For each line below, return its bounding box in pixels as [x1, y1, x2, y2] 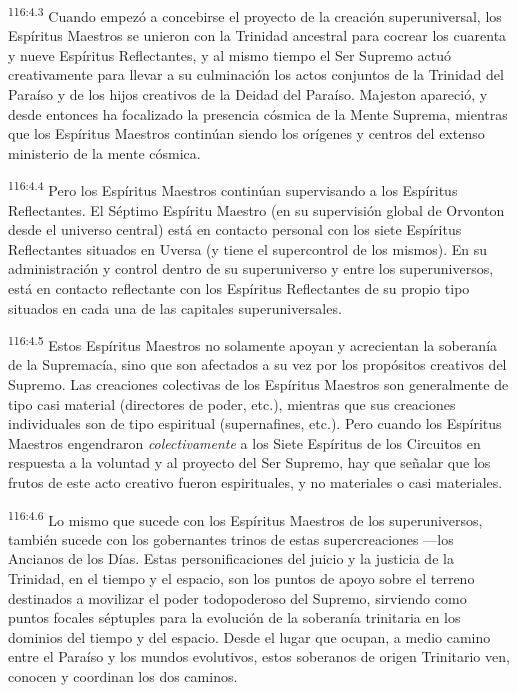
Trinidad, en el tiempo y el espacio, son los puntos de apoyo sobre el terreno [8, 568, 475, 589]
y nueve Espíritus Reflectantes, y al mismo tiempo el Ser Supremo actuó [8, 44, 451, 65]
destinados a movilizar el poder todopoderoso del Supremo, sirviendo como [8, 587, 467, 608]
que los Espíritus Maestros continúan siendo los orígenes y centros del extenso [8, 123, 485, 144]
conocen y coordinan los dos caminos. [8, 666, 238, 687]
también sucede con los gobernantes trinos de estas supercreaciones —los [8, 528, 454, 549]
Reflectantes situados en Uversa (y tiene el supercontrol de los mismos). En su [8, 238, 488, 259]
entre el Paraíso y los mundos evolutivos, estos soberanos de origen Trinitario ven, [8, 646, 510, 667]
